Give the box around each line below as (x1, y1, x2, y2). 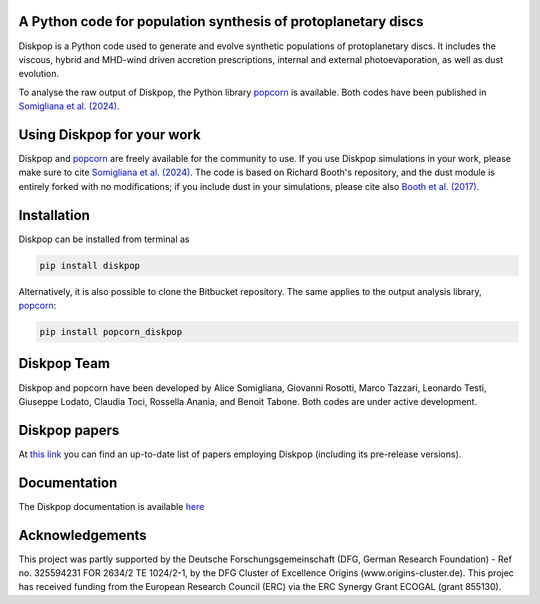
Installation (18, 206, 90, 224)
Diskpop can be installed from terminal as (18, 233, 190, 245)
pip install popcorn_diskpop (39, 326, 183, 338)
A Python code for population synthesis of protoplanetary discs (18, 13, 424, 30)
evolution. (18, 68, 60, 80)
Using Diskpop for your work (18, 126, 201, 143)
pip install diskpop (39, 260, 140, 271)
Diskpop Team (18, 355, 110, 372)
